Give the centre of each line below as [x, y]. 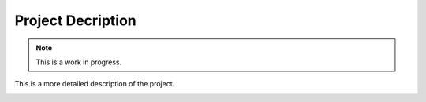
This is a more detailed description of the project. [95, 84]
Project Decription [76, 20]
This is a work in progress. [79, 62]
